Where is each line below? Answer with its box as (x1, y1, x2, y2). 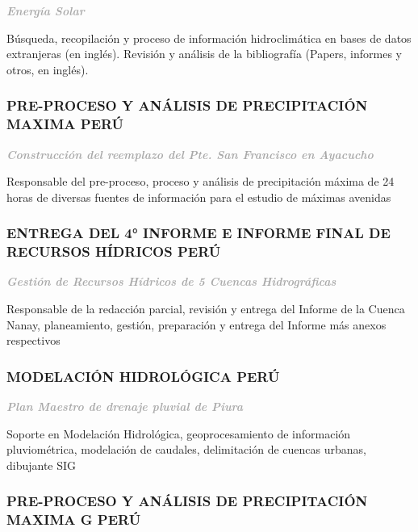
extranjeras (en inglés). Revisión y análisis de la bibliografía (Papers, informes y (6, 45, 402, 62)
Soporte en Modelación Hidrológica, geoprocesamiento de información (6, 425, 351, 442)
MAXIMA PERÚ (6, 114, 124, 134)
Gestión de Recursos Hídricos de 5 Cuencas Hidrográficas (6, 273, 336, 290)
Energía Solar (6, 2, 85, 19)
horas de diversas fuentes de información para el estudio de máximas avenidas (6, 188, 391, 205)
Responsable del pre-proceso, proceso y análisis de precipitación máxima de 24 (6, 173, 395, 190)
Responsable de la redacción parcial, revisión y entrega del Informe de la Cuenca (6, 300, 405, 317)
